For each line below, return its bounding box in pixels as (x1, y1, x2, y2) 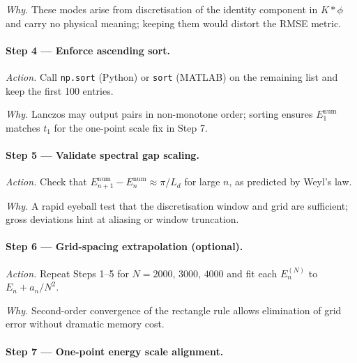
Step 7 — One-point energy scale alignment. (6, 343, 224, 358)
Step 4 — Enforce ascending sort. (6, 43, 170, 57)
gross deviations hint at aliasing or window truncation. (6, 212, 239, 226)
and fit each (227, 265, 278, 280)
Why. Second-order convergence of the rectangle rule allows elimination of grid (6, 302, 342, 317)
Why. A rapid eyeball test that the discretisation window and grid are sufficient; (6, 198, 349, 213)
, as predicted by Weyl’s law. (229, 174, 352, 189)
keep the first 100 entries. (6, 83, 114, 98)
